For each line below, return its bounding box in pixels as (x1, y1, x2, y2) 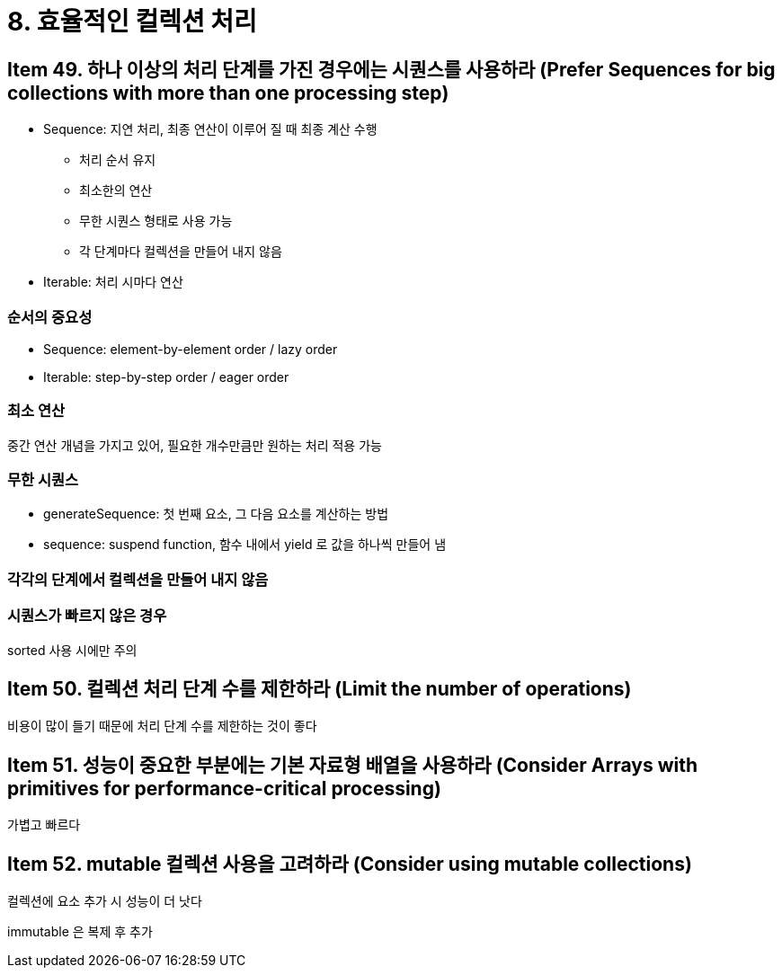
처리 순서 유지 (79, 152, 156, 168)
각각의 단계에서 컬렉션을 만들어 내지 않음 (7, 570, 269, 589)
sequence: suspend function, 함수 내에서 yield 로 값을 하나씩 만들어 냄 (43, 536, 447, 553)
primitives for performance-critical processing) (7, 776, 441, 800)
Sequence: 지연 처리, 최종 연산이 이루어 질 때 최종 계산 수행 (43, 121, 378, 137)
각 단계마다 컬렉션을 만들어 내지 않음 (79, 244, 282, 260)
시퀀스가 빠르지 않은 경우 (7, 607, 167, 625)
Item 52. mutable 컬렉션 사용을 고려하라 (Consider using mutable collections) (7, 852, 692, 875)
